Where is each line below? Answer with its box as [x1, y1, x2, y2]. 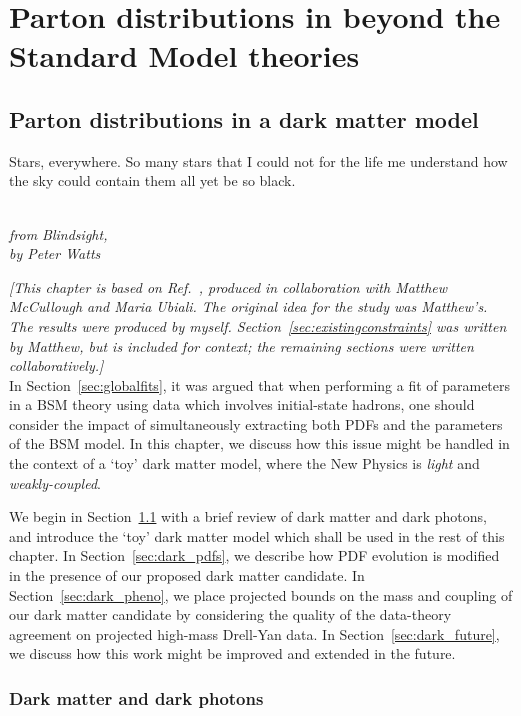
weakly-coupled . [9, 472, 101, 493]
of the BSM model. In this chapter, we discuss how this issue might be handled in [9, 433, 510, 454]
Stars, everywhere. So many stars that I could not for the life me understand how [9, 150, 508, 171]
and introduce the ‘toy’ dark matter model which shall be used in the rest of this [9, 525, 505, 546]
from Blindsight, [9, 223, 108, 244]
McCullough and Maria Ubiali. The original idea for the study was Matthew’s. [9, 296, 488, 317]
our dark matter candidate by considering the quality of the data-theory [9, 604, 452, 625]
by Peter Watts [9, 243, 101, 264]
